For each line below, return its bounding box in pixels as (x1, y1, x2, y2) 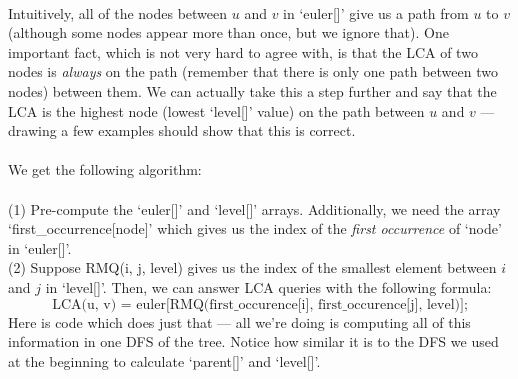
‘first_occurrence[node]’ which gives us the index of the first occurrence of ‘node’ (8, 218, 502, 239)
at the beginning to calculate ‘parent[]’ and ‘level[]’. (8, 350, 321, 371)
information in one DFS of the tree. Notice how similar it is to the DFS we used (8, 331, 499, 352)
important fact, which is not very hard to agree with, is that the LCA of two (8, 41, 478, 62)
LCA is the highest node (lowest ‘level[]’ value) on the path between (8, 100, 425, 121)
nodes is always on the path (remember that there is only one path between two (8, 61, 498, 82)
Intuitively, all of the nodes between (8, 2, 228, 23)
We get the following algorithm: (8, 159, 202, 180)
